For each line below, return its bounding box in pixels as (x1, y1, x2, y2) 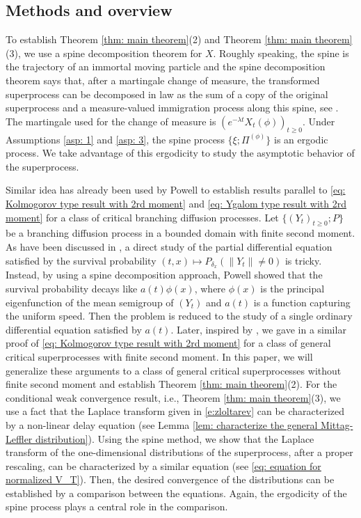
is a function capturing (253, 295, 351, 309)
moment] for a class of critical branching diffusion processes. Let (6, 210, 279, 224)
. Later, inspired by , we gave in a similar (170, 322, 346, 336)
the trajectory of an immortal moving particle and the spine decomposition (6, 59, 326, 74)
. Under (302, 113, 335, 128)
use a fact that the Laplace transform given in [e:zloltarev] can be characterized (6, 404, 345, 418)
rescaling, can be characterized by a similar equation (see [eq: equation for (6, 458, 321, 473)
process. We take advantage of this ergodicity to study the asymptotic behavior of (6, 146, 355, 160)
